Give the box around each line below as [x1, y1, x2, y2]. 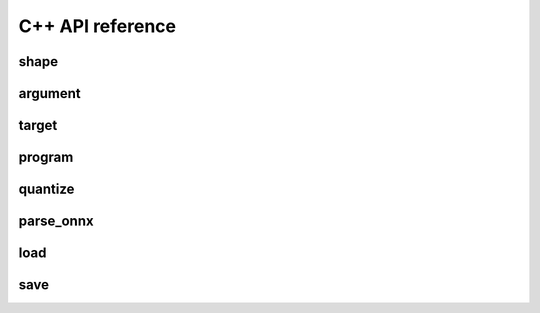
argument [18, 85, 82, 102]
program [18, 149, 74, 166]
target [18, 117, 58, 134]
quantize [18, 181, 75, 198]
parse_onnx [18, 213, 94, 230]
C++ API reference [18, 15, 177, 37]
